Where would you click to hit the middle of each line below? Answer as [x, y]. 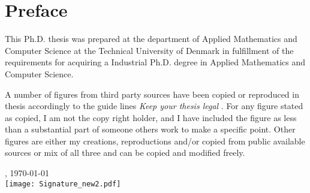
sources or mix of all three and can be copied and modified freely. [125, 153]
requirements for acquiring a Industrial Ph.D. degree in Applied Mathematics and [155, 62]
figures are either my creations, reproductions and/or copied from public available [155, 141]
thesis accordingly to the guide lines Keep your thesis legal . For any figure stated [154, 106]
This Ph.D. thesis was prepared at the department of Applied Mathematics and [151, 39]
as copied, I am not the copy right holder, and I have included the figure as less [151, 117]
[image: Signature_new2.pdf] [63, 184]
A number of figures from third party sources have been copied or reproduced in [152, 94]
